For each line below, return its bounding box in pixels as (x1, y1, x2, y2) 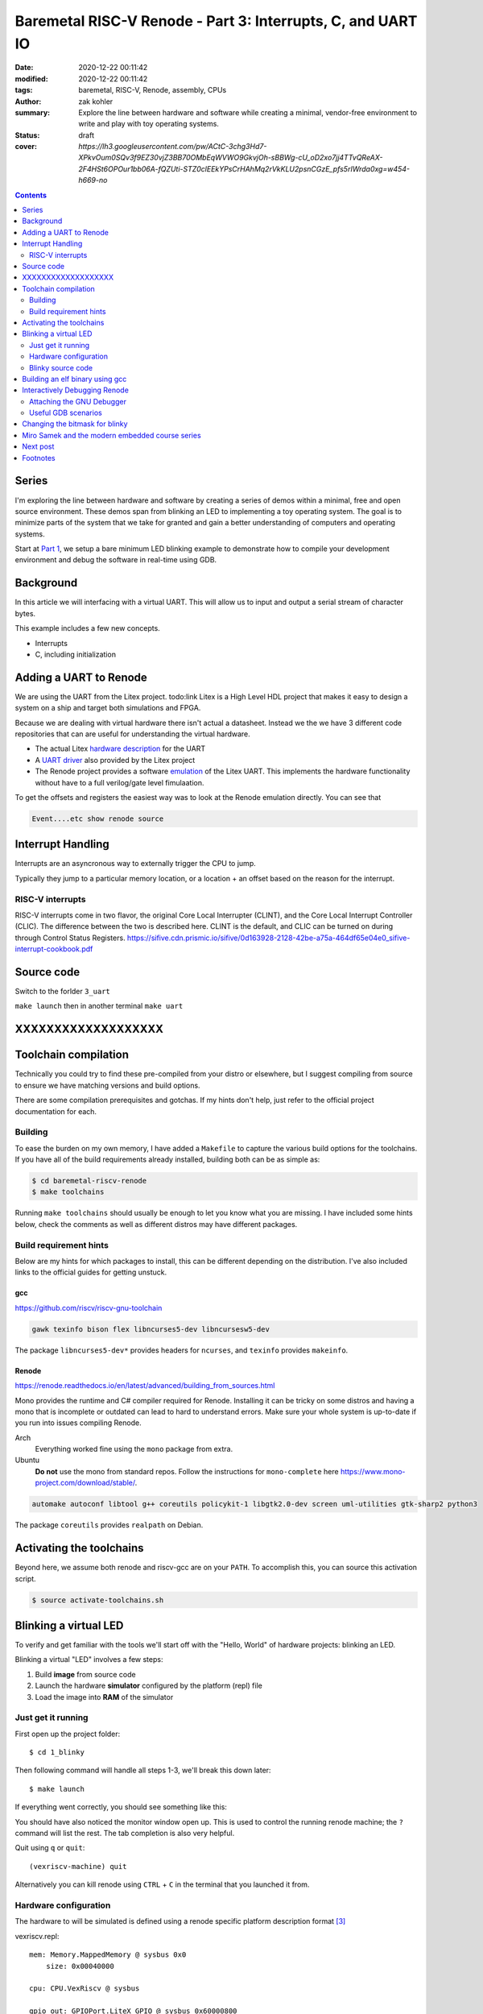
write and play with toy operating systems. (78, 119, 219, 129)
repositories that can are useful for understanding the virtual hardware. (14, 729, 251, 739)
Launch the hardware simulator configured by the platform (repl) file (35, 1680, 263, 1691)
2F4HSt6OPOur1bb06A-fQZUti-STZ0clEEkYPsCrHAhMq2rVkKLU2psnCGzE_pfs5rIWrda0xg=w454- (78, 164, 411, 173)
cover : (14, 142, 38, 151)
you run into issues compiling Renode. (14, 1418, 142, 1428)
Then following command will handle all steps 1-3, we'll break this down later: (14, 1765, 271, 1776)
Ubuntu (14, 1455, 40, 1465)
